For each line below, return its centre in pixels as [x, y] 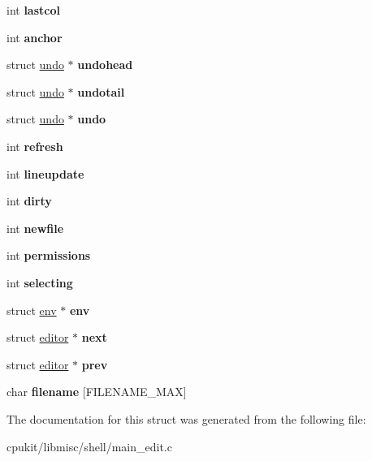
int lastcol [33, 10]
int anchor [35, 37]
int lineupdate [45, 173]
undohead [105, 65]
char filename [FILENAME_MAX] [97, 392]
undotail [101, 91]
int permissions [49, 255]
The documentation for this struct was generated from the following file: [186, 418]
